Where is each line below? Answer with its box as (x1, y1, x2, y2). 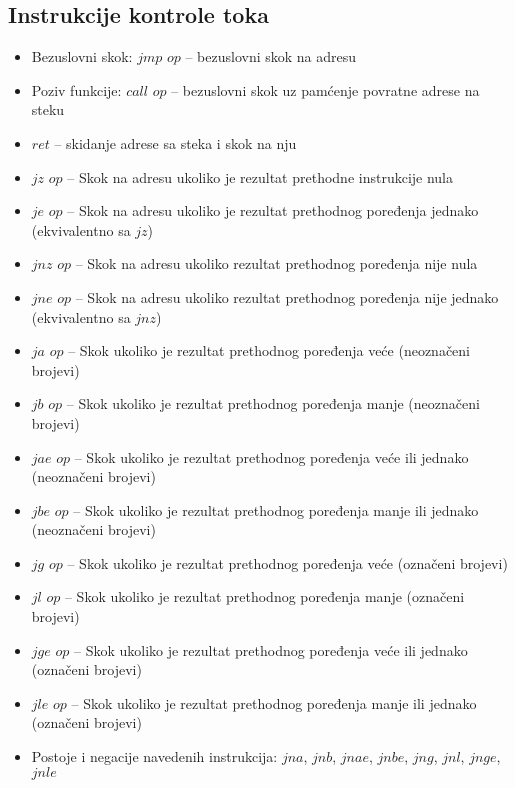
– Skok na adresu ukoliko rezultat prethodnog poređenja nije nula (75, 253, 478, 274)
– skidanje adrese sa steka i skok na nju (54, 132, 297, 153)
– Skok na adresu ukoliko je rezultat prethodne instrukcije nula (67, 166, 454, 187)
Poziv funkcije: (31, 79, 122, 100)
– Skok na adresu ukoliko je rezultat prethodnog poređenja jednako (67, 200, 479, 221)
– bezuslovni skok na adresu (185, 46, 357, 67)
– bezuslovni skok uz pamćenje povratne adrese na (171, 79, 480, 100)
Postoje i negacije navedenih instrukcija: (31, 746, 278, 767)
